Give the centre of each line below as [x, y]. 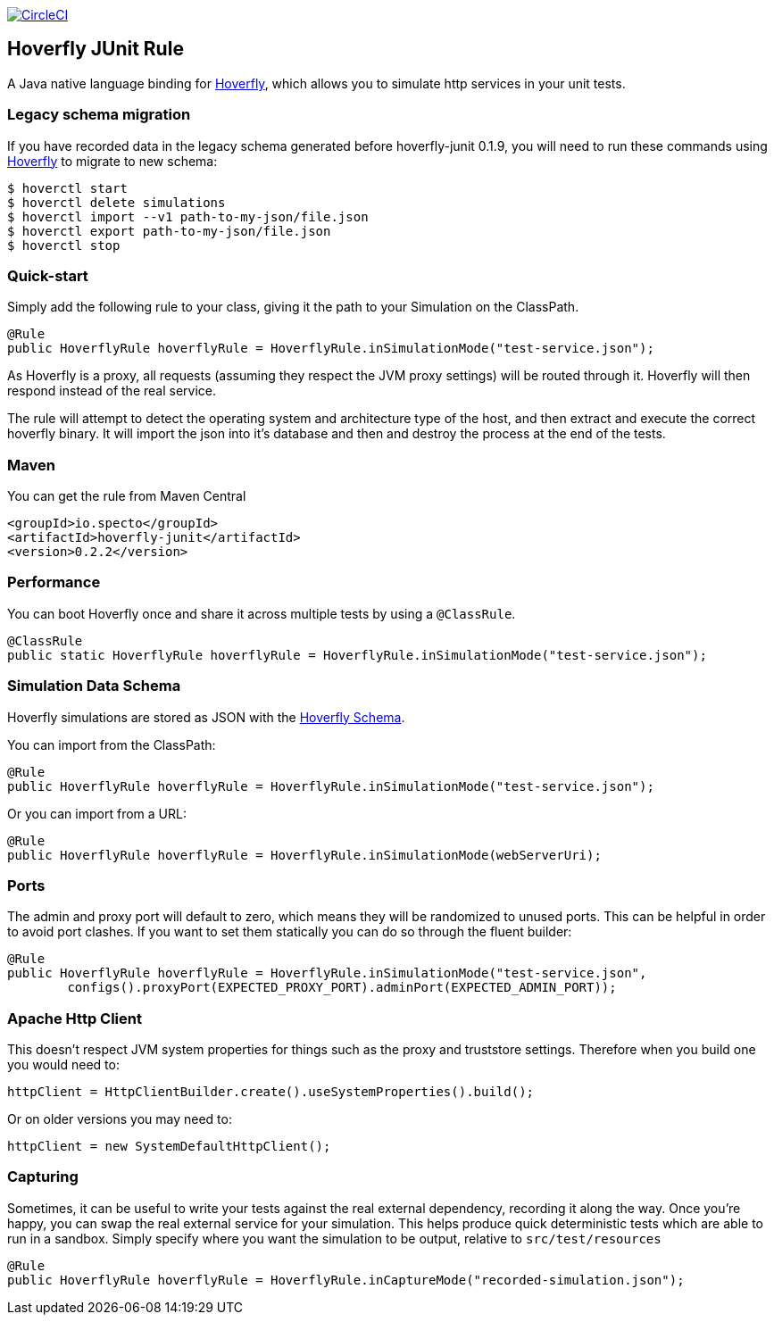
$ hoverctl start [67, 188]
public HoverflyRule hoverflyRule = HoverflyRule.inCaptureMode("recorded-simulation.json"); [346, 1280]
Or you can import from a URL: [97, 813]
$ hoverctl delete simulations [117, 202]
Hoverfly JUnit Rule [96, 49]
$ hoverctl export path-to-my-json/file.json [169, 231]
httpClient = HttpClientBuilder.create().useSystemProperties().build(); [271, 1092]
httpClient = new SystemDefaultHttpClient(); [169, 1147]
